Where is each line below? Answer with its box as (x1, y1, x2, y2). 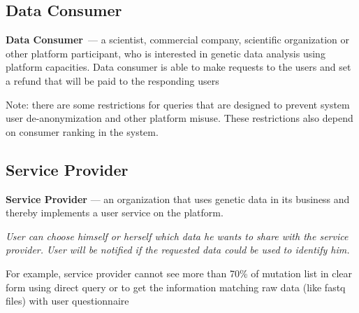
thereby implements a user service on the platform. (6, 205, 224, 220)
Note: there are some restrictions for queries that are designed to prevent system (6, 97, 350, 111)
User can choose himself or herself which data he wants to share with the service (6, 228, 349, 243)
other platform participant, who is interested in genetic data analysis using (6, 46, 325, 60)
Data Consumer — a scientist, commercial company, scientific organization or (6, 32, 350, 47)
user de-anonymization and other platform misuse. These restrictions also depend (6, 111, 353, 125)
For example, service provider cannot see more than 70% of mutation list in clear (6, 265, 353, 280)
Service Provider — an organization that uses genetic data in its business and (6, 191, 350, 206)
